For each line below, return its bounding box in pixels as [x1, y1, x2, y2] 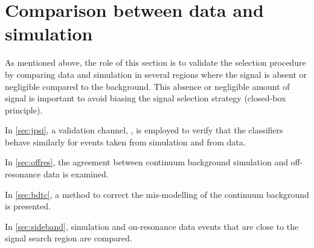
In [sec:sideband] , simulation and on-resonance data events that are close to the [5, 220, 299, 232]
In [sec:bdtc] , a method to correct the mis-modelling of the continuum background [5, 188, 309, 200]
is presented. [5, 200, 51, 212]
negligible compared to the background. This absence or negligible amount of [5, 80, 290, 92]
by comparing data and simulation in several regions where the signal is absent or [5, 68, 307, 80]
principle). [5, 103, 43, 116]
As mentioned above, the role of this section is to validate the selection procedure [5, 56, 306, 69]
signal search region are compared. [5, 232, 132, 244]
